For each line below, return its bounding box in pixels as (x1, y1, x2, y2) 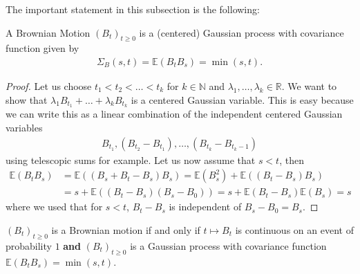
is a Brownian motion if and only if (51, 222, 200, 237)
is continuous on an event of (235, 222, 354, 237)
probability (6, 238, 52, 253)
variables (6, 120, 43, 135)
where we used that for (6, 199, 103, 214)
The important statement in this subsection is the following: (6, 2, 260, 16)
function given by (6, 41, 79, 55)
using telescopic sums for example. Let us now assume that (6, 152, 256, 167)
